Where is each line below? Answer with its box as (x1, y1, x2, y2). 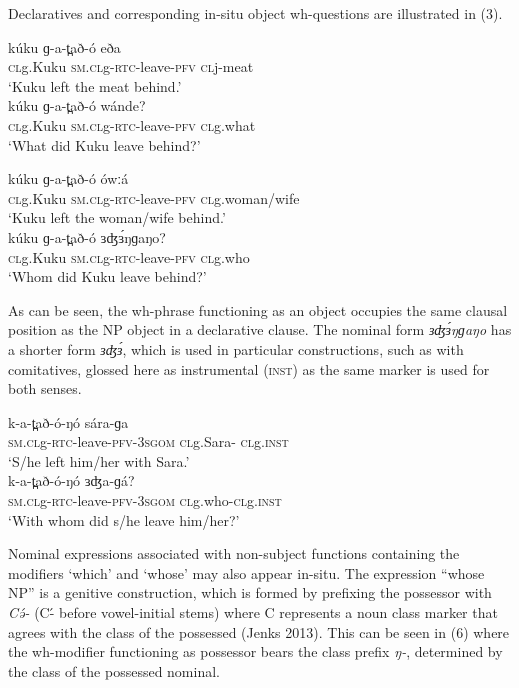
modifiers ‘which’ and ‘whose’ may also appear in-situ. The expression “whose (8, 562, 485, 583)
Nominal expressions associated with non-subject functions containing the (8, 543, 460, 564)
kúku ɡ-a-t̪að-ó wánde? (8, 95, 146, 116)
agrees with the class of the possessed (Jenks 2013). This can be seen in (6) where (8, 621, 510, 642)
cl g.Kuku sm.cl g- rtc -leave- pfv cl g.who (8, 246, 250, 267)
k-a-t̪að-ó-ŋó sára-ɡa (8, 411, 129, 432)
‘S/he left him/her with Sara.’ (8, 450, 190, 471)
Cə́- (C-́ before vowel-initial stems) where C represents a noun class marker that (8, 602, 498, 623)
